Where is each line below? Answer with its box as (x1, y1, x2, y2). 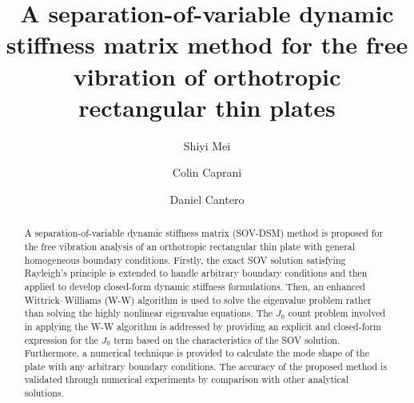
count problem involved (288, 306, 386, 320)
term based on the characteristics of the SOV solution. (113, 333, 340, 346)
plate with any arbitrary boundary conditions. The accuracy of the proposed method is (24, 359, 388, 373)
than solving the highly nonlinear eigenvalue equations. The (24, 306, 273, 320)
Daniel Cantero (169, 190, 245, 207)
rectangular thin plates (78, 90, 336, 123)
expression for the (24, 333, 98, 346)
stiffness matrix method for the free (6, 28, 408, 61)
